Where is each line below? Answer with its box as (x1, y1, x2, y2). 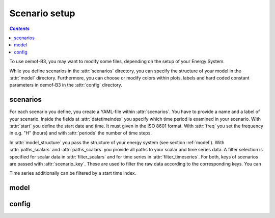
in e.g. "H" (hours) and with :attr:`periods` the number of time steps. (9, 130, 152, 136)
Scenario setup (9, 8, 75, 19)
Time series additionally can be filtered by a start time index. (9, 170, 136, 176)
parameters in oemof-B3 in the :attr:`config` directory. (9, 82, 122, 88)
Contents (9, 25, 30, 32)
